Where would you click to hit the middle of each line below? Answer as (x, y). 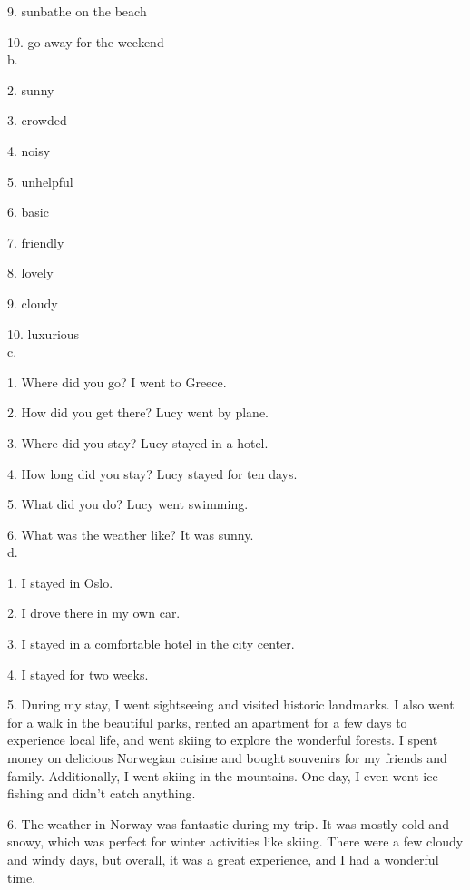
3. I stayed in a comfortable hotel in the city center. (151, 644)
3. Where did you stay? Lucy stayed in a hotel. (138, 442)
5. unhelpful (40, 181)
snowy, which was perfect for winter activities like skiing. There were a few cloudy (235, 841)
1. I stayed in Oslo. (60, 582)
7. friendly (36, 242)
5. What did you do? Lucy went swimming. (128, 504)
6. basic (28, 212)
